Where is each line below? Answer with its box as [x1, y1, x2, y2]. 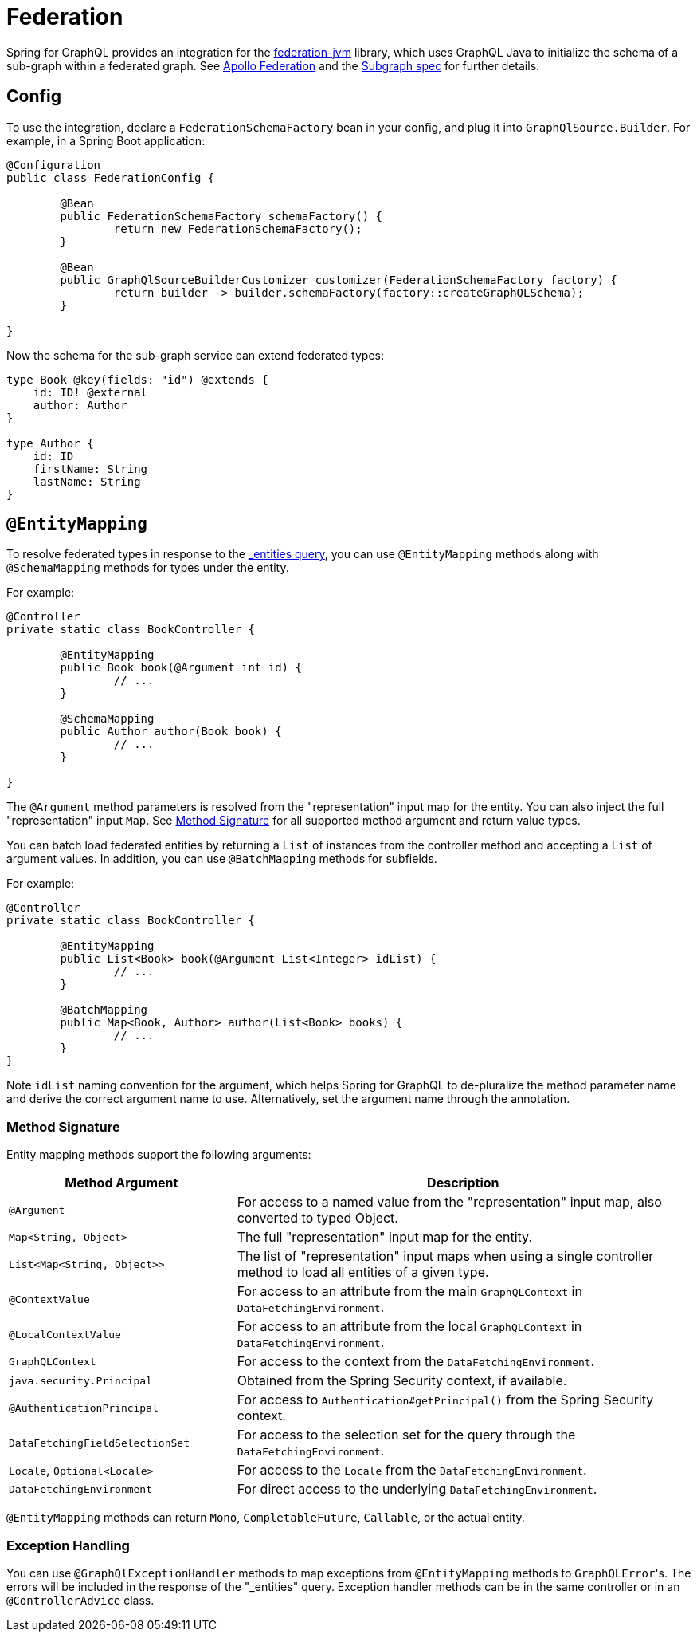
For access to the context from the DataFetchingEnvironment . [237, 1353, 595, 1370]
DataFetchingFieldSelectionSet [9, 1436, 190, 1449]
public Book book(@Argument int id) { [60, 661, 302, 675]
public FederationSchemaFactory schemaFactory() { [60, 209, 383, 222]
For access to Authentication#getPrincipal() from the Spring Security [237, 1392, 654, 1408]
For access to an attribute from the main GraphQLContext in [237, 1283, 582, 1300]
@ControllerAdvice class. [6, 1593, 155, 1607]
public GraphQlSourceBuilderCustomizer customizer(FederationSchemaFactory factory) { [60, 273, 618, 286]
